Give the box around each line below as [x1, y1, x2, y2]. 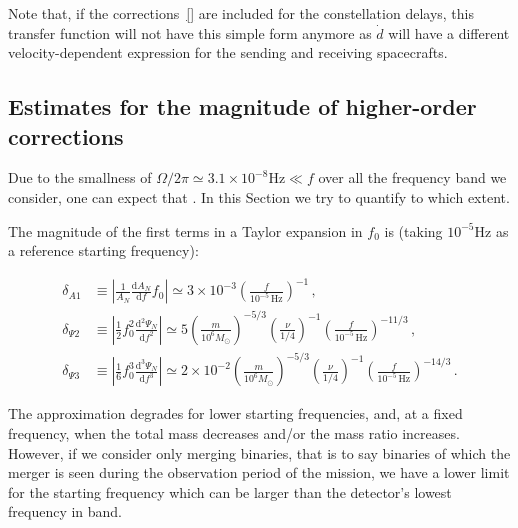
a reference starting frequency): [8, 240, 199, 261]
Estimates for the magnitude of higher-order [8, 91, 477, 122]
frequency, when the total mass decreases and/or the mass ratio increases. [8, 422, 460, 443]
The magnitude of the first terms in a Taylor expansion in [8, 220, 363, 241]
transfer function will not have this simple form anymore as [8, 22, 372, 43]
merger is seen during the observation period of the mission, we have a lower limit [8, 462, 510, 483]
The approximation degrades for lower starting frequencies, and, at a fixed [8, 403, 463, 424]
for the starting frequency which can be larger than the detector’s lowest [8, 481, 452, 502]
